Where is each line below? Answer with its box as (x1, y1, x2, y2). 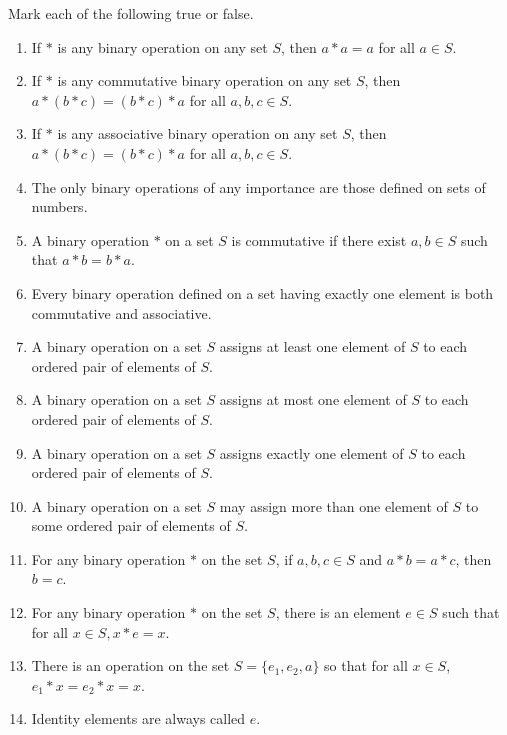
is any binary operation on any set (57, 36, 268, 57)
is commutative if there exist (231, 229, 407, 250)
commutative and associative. (31, 302, 212, 323)
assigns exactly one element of (219, 442, 404, 463)
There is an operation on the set (31, 655, 230, 676)
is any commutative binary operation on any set (57, 70, 352, 91)
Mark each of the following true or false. (8, 3, 254, 23)
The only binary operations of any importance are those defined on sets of (31, 176, 486, 197)
